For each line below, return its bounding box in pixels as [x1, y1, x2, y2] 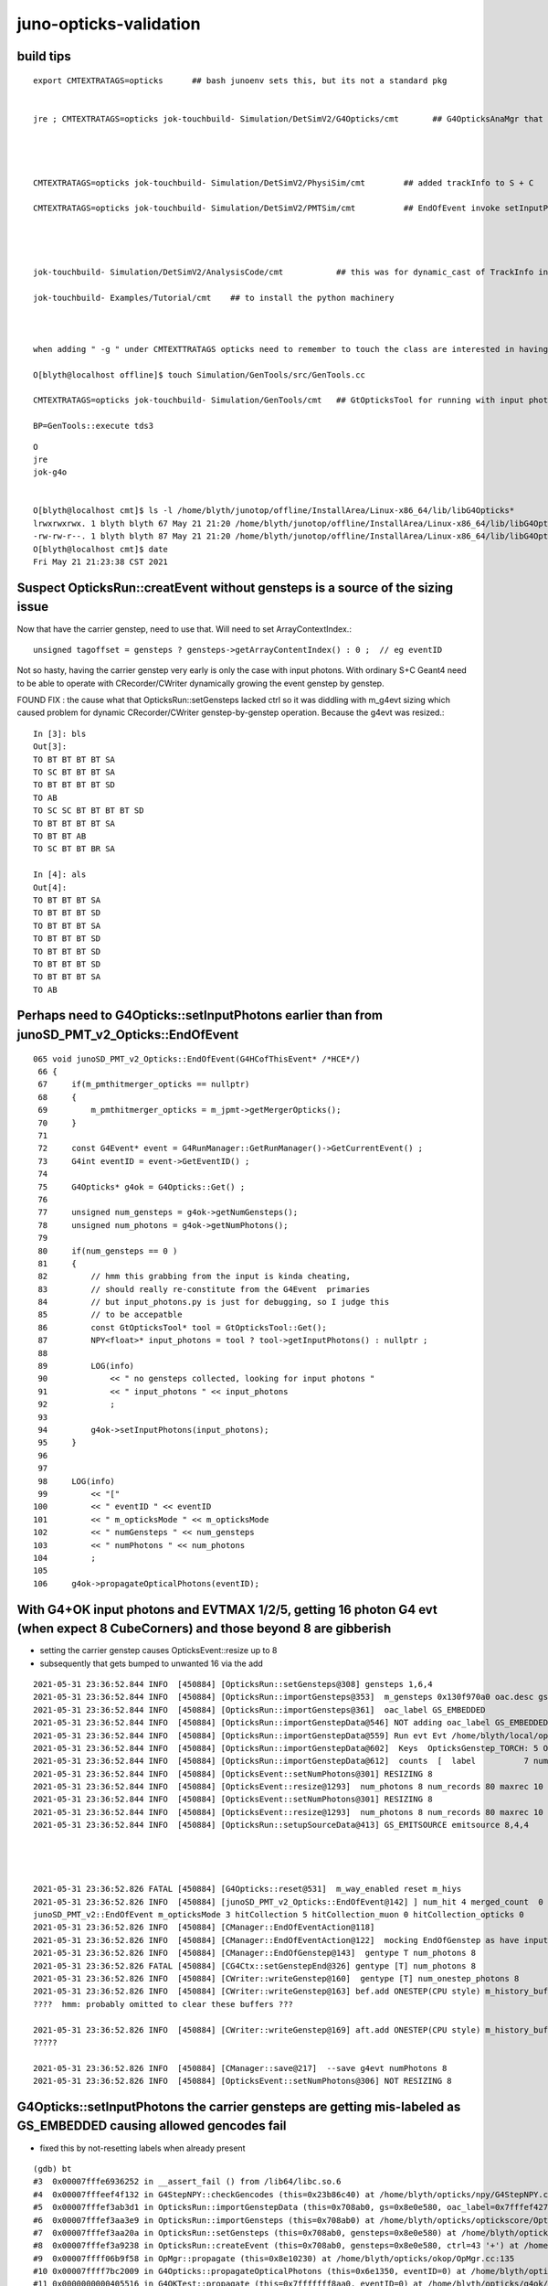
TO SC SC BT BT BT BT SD [33, 806, 144, 816]
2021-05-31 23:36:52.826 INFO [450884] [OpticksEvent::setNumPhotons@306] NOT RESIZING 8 [33, 2076, 452, 2087]
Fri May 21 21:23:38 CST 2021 [33, 557, 169, 567]
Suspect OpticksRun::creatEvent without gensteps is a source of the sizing [16, 580, 454, 595]
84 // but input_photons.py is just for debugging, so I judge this [37, 1297, 390, 1308]
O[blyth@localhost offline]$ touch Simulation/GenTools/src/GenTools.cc [33, 369, 365, 379]
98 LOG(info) [37, 1476, 116, 1486]
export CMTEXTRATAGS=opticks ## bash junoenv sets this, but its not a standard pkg [33, 75, 448, 86]
